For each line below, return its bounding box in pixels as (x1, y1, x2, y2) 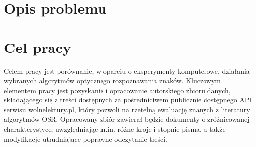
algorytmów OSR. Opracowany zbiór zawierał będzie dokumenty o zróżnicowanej (4, 114, 250, 124)
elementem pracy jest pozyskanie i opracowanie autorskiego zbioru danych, (4, 85, 231, 95)
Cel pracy (4, 37, 71, 57)
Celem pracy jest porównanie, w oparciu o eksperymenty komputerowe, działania (4, 65, 250, 76)
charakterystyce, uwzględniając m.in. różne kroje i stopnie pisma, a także (4, 124, 226, 134)
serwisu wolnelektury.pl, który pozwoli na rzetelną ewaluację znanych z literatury (4, 104, 250, 114)
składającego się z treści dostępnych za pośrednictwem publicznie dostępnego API (4, 95, 252, 105)
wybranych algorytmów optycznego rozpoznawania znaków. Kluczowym (4, 75, 221, 86)
